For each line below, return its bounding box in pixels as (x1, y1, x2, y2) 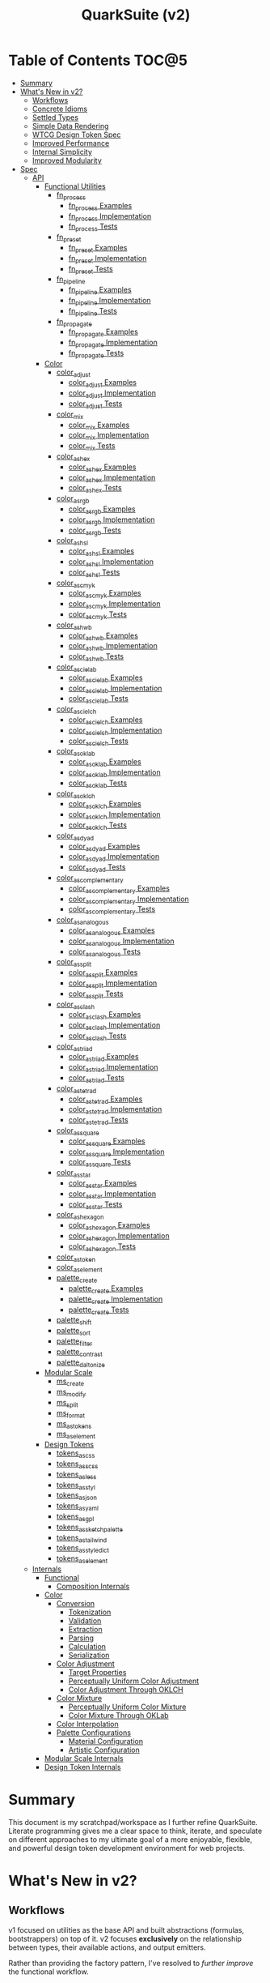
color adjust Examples (68, 378, 137, 390)
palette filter (56, 1336, 93, 1348)
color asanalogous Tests (68, 947, 141, 958)
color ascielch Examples (68, 715, 143, 726)
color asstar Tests (68, 1199, 123, 1211)
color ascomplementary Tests (68, 904, 156, 917)
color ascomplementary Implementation (68, 894, 190, 905)
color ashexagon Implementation (68, 1231, 170, 1242)
